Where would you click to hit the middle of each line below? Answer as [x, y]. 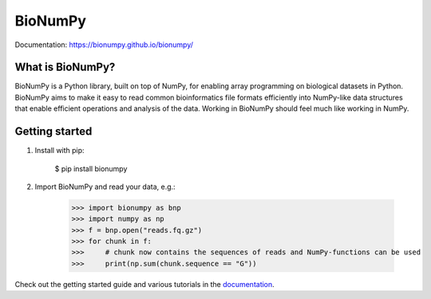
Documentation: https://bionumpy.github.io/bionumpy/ [104, 45]
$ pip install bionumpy [91, 168]
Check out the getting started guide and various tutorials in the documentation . [144, 284]
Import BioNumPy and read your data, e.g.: [105, 187]
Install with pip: [59, 151]
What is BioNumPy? [65, 67]
